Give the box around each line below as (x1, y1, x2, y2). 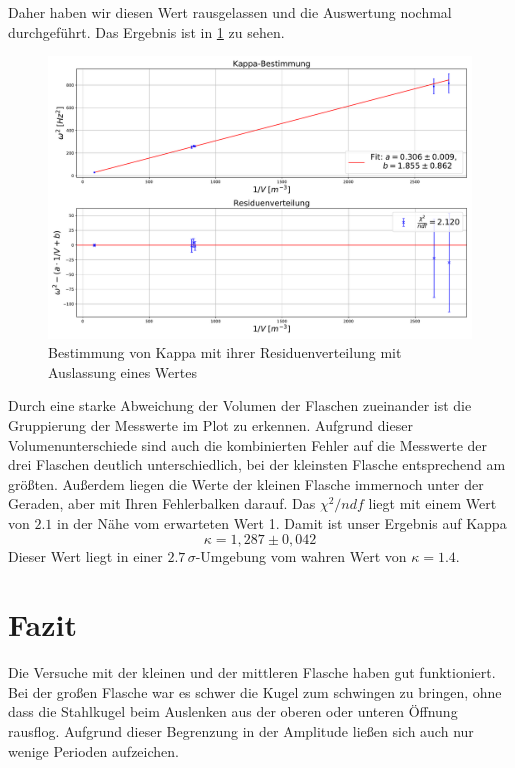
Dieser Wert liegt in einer (8, 545, 163, 566)
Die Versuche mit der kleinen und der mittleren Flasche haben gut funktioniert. (8, 662, 496, 683)
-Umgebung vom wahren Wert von (195, 545, 407, 566)
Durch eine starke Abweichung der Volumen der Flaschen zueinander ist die (8, 395, 472, 416)
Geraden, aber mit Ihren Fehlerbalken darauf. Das (8, 493, 316, 514)
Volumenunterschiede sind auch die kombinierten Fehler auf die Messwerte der (8, 434, 488, 455)
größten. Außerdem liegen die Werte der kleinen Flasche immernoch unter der (8, 473, 484, 494)
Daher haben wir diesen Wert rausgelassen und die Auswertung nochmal (8, 2, 452, 22)
